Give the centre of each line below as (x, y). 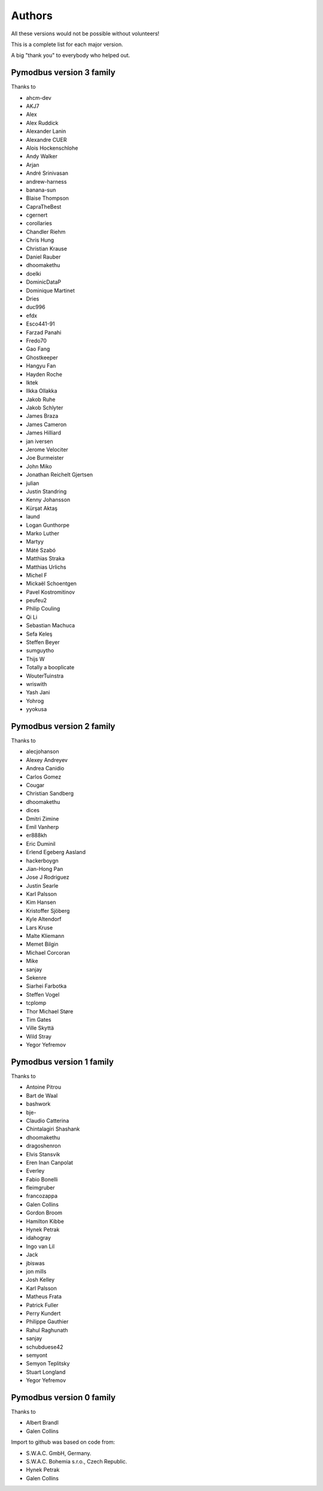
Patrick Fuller (42, 1305)
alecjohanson (42, 752)
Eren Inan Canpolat (50, 1162)
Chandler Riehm (46, 232)
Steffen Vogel (43, 994)
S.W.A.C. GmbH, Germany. (59, 1453)
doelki (33, 274)
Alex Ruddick (42, 123)
